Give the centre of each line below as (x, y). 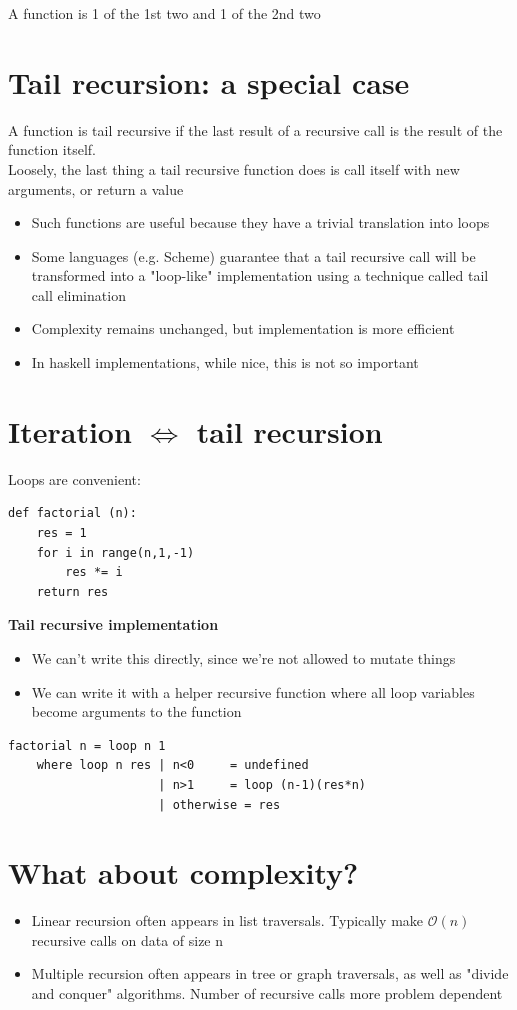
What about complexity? (183, 872)
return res (72, 591)
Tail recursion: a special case (209, 81)
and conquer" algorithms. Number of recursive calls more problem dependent (267, 993)
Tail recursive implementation (113, 624)
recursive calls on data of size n (127, 939)
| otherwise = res (219, 804)
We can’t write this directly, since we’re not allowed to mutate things (243, 657)
